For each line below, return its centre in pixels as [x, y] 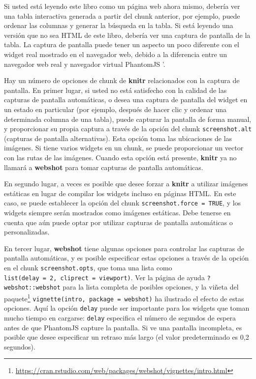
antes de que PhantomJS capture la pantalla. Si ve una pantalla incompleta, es [123, 327]
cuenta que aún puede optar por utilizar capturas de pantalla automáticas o [118, 222]
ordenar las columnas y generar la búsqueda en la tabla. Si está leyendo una [119, 25]
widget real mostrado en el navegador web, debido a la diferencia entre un [115, 54]
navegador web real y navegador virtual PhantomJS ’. [85, 64]
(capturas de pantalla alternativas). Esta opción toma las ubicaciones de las [118, 138]
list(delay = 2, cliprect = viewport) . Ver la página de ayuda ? [107, 277]
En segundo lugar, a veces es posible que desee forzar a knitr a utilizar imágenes [126, 184]
